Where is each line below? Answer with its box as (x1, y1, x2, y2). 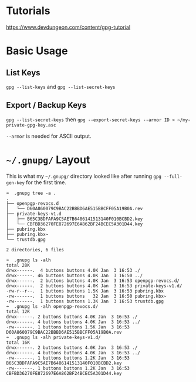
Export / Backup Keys (6, 100, 87, 110)
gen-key (6, 180, 25, 186)
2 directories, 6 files (6, 247, 65, 253)
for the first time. (26, 178, 66, 186)
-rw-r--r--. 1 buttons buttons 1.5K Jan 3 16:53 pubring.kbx (6, 288, 164, 294)
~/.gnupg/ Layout (6, 153, 90, 166)
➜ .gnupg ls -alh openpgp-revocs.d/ (6, 303, 99, 310)
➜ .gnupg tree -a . (6, 190, 57, 196)
